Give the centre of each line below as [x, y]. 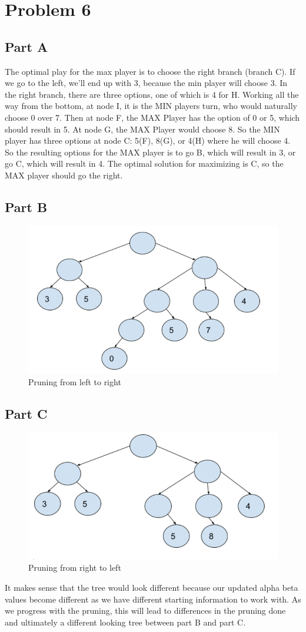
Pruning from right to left [75, 568]
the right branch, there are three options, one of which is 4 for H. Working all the [152, 94]
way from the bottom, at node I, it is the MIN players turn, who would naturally [151, 106]
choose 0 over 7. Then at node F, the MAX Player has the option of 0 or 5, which [152, 117]
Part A [26, 46]
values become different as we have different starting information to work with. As [153, 599]
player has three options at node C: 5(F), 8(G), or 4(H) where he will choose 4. [148, 140]
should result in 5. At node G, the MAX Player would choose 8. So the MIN [142, 129]
